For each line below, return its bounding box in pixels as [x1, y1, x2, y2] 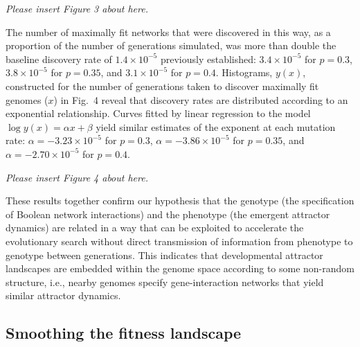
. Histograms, [215, 65, 273, 80]
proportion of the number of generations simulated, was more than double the [6, 38, 336, 53]
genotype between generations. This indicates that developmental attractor [6, 247, 323, 262]
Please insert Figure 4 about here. [6, 170, 148, 184]
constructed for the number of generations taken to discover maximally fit [6, 78, 319, 93]
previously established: [160, 51, 256, 66]
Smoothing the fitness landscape [6, 322, 242, 344]
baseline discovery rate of [6, 51, 112, 66]
